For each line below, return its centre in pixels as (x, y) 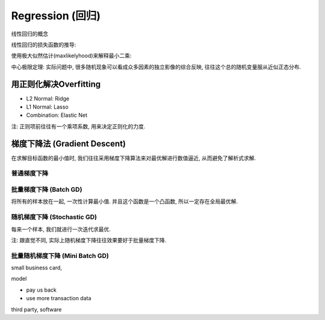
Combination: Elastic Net (57, 115)
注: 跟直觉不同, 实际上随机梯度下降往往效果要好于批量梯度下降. (89, 240)
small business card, (37, 268)
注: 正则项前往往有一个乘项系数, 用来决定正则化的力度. (78, 126)
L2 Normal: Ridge (48, 98)
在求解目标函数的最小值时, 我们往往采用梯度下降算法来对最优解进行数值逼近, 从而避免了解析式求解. (133, 158)
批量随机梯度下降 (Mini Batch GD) (60, 256)
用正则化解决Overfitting (56, 84)
